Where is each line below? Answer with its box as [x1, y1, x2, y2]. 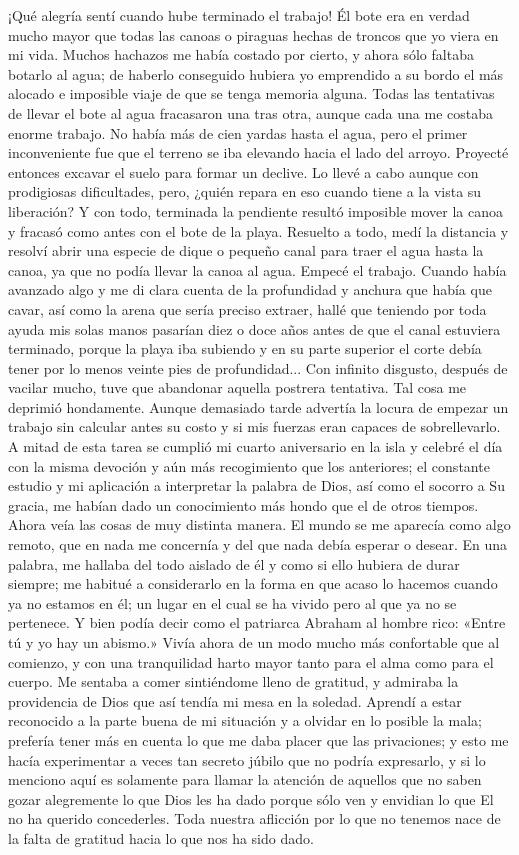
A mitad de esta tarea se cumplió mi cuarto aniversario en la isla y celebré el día [8, 436, 503, 457]
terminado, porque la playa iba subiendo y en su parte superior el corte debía [8, 338, 482, 359]
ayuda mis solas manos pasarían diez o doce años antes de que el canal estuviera [8, 318, 501, 339]
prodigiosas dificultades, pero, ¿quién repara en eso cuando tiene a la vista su [8, 181, 482, 202]
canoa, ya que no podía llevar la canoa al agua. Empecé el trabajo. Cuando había [8, 259, 507, 280]
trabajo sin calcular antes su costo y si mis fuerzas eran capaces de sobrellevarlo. [8, 416, 501, 437]
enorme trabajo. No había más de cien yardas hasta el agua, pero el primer [8, 122, 468, 143]
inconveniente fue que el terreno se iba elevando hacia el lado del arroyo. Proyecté [8, 142, 509, 163]
